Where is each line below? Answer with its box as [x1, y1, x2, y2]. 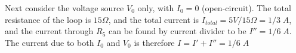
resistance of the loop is [5, 13, 91, 25]
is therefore [134, 36, 175, 48]
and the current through [5, 25, 94, 37]
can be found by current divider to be [108, 25, 246, 37]
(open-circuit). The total [202, 2, 291, 14]
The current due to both [5, 36, 94, 48]
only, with [137, 2, 174, 14]
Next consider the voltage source [5, 2, 124, 14]
